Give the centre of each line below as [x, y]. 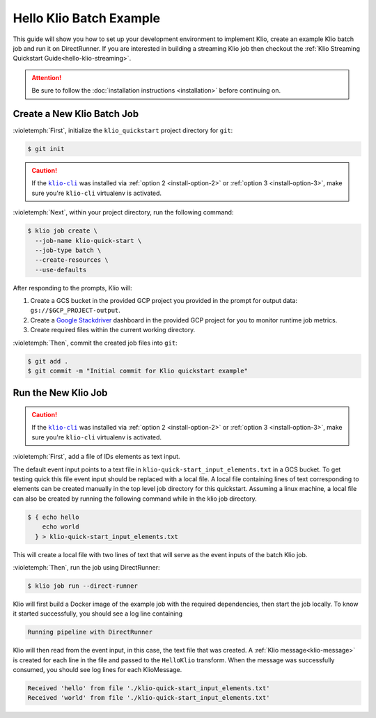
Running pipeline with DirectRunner [90, 632]
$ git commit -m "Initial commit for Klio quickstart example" [138, 371]
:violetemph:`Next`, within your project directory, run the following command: [123, 212]
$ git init [46, 149]
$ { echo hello [53, 517]
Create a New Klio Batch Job [76, 114]
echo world [61, 527]
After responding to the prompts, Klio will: [72, 288]
